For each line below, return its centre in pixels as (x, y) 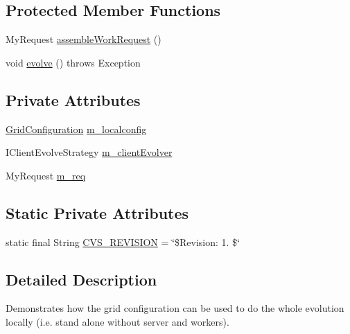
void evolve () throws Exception (73, 62)
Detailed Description (81, 279)
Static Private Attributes (97, 212)
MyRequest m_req (46, 175)
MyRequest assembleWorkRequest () (84, 39)
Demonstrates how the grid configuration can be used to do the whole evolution (175, 308)
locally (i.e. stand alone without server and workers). (117, 321)
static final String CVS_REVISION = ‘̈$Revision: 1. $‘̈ (123, 241)
